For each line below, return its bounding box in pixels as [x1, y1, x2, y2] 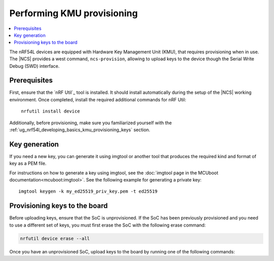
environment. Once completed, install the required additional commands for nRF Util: [9, 96, 186, 102]
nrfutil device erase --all [20, 236, 90, 241]
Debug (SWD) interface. [9, 63, 60, 69]
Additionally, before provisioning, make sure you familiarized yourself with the [9, 120, 172, 126]
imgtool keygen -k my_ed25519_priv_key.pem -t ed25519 [18, 189, 158, 195]
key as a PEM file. [9, 160, 47, 167]
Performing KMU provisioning [9, 8, 138, 19]
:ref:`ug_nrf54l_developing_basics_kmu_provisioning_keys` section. [9, 127, 151, 133]
